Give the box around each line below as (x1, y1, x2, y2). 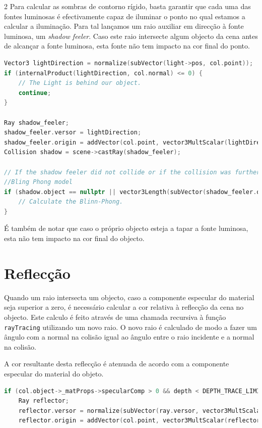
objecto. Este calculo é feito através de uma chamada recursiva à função (4, 311, 226, 322)
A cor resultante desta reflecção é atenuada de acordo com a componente (4, 358, 229, 369)
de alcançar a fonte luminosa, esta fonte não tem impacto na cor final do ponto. (4, 40, 250, 51)
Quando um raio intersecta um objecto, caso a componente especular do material (4, 292, 254, 302)
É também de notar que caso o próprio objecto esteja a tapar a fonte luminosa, (4, 223, 248, 233)
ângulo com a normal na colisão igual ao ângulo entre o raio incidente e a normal (4, 331, 254, 342)
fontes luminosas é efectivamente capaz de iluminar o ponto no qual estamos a (4, 11, 245, 21)
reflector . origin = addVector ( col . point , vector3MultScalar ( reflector (18, 417, 260, 424)
